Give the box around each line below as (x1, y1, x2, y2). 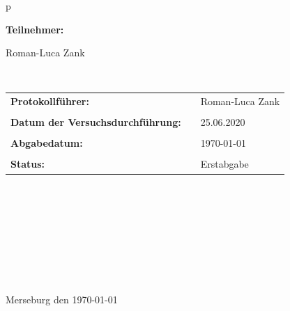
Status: (10, 157, 45, 171)
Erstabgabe (200, 157, 249, 171)
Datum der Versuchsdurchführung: (10, 115, 181, 129)
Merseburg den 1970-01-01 (6, 292, 118, 307)
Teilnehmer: (6, 22, 64, 36)
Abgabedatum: (10, 136, 83, 150)
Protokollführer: (10, 94, 89, 109)
